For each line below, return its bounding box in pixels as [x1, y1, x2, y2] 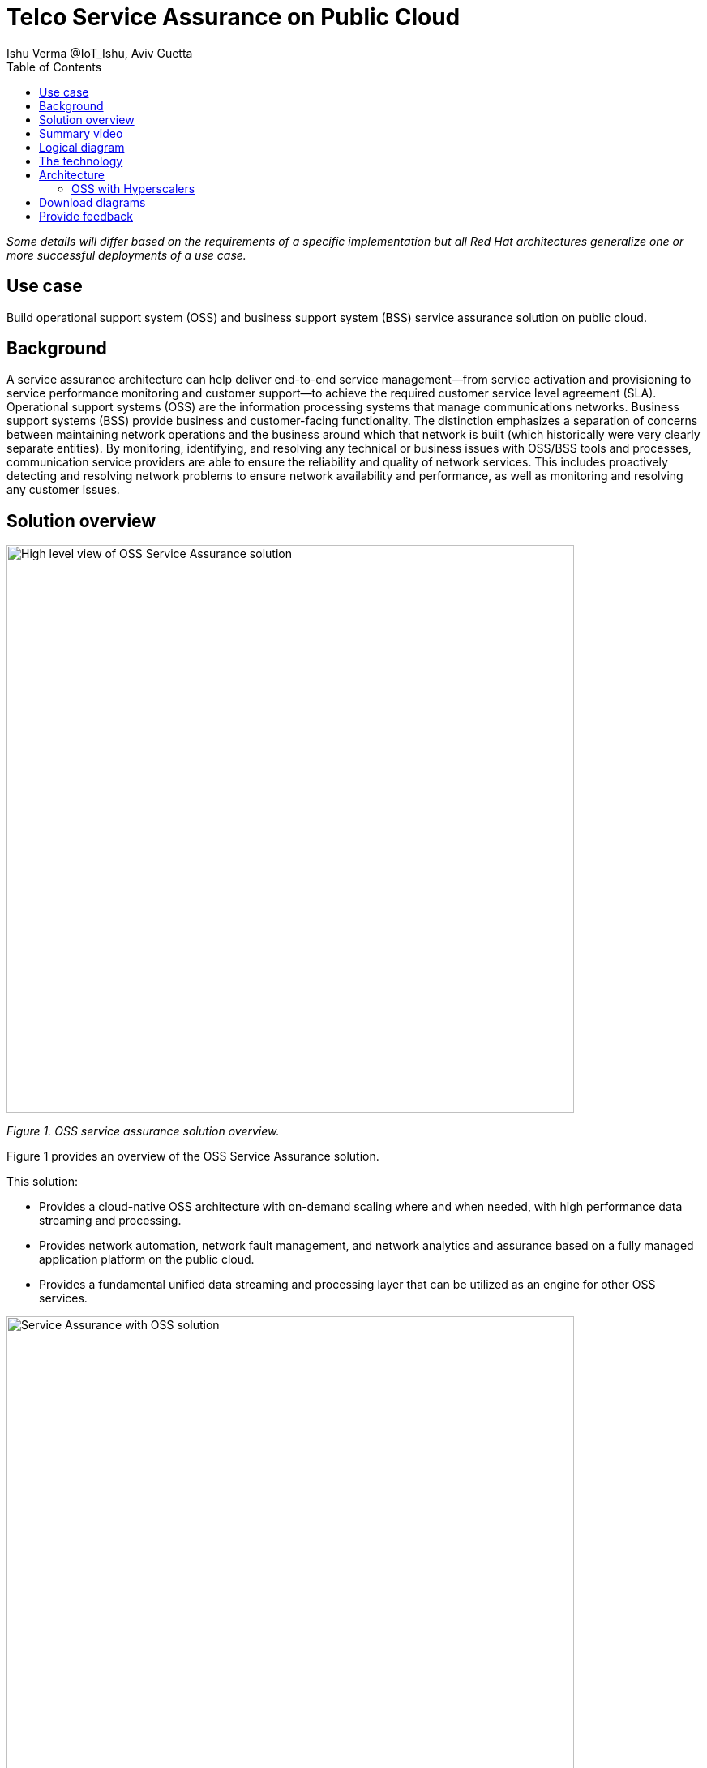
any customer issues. [6, 483, 120, 497]
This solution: [6, 1174, 79, 1189]
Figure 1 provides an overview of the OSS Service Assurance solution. [6, 1149, 379, 1164]
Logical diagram [39, 139, 125, 154]
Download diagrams [39, 195, 146, 209]
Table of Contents [6, 59, 102, 74]
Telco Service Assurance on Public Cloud [6, 3, 461, 31]
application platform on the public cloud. [39, 1252, 255, 1267]
